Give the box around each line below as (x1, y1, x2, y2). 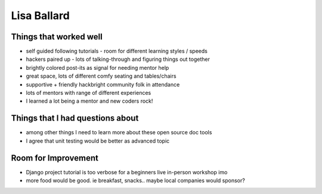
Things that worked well (11, 32, 103, 42)
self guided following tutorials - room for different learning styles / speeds (26, 48, 208, 55)
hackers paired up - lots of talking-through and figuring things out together (26, 56, 210, 63)
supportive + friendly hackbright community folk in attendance (26, 81, 180, 88)
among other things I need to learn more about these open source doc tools (26, 129, 212, 136)
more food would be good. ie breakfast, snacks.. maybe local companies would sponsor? (26, 177, 246, 184)
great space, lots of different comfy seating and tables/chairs (26, 72, 177, 80)
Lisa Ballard (11, 9, 70, 22)
